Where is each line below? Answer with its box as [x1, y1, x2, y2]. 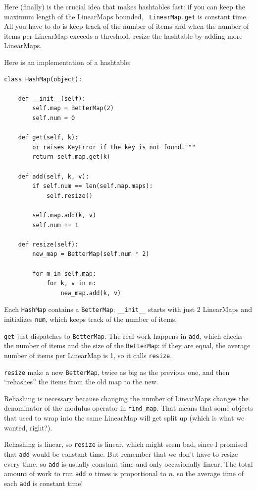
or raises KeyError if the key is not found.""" [32, 143, 196, 151]
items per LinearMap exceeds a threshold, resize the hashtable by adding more [4, 30, 243, 41]
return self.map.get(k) [32, 153, 110, 161]
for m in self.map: [32, 270, 97, 277]
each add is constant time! [4, 478, 83, 488]
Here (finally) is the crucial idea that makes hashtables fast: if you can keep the [4, 1, 245, 11]
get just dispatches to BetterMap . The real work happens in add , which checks [4, 330, 243, 341]
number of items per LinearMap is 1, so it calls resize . [4, 350, 172, 360]
